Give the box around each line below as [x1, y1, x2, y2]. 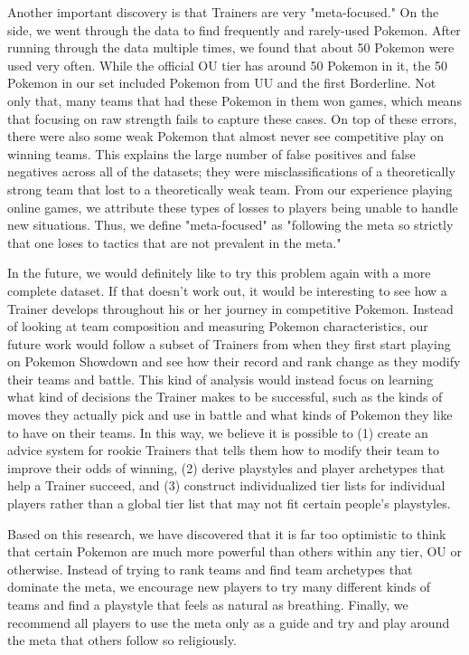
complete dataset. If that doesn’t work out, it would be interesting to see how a [7, 280, 447, 299]
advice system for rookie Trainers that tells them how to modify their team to [7, 441, 440, 460]
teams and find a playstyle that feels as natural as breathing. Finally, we [7, 595, 408, 613]
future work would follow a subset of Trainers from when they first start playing [7, 334, 451, 353]
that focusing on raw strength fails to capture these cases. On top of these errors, [7, 109, 457, 128]
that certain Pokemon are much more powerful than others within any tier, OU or [7, 542, 462, 561]
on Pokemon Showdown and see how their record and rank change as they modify [7, 352, 461, 371]
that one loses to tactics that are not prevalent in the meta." [7, 233, 342, 252]
